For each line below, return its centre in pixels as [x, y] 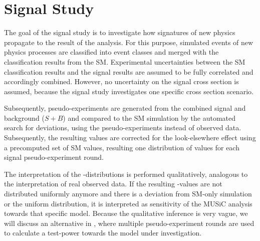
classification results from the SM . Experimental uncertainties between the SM [125, 61]
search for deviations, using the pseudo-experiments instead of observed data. [123, 128]
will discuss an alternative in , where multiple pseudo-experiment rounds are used [129, 223]
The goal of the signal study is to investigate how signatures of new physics [120, 32]
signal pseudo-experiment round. [54, 157]
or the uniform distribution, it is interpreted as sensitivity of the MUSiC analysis [128, 203]
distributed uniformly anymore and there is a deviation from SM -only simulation [128, 194]
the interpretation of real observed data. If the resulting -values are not [113, 184]
